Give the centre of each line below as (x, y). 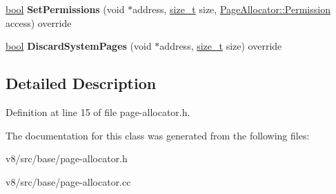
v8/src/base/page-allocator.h (67, 158)
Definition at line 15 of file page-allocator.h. (98, 111)
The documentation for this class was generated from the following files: (158, 135)
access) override (39, 22)
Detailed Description (81, 83)
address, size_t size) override (221, 46)
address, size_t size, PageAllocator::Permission (231, 9)
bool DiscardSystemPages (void (79, 46)
